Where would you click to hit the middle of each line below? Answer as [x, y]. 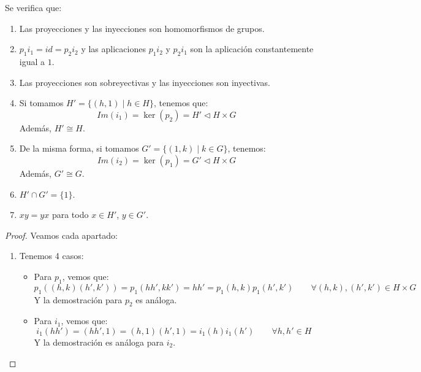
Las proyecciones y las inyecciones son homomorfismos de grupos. [142, 28]
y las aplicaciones [113, 49]
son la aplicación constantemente [252, 49]
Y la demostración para [78, 299]
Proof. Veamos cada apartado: [62, 235]
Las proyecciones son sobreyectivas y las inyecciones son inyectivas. [145, 82]
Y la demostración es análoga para [99, 342]
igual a [32, 61]
